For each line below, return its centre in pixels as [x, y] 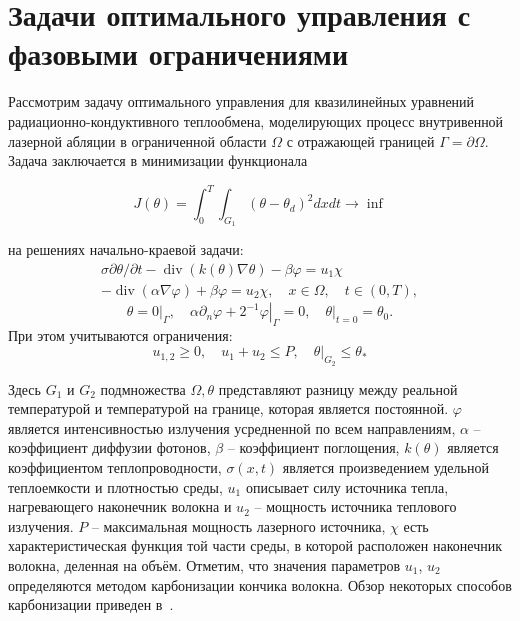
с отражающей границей [360, 140]
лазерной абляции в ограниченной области [137, 140]
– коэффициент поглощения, [313, 447]
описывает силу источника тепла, [347, 486]
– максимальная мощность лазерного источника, [238, 525]
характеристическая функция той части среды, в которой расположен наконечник [255, 545]
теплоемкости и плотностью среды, [115, 486]
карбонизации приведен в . [91, 604]
